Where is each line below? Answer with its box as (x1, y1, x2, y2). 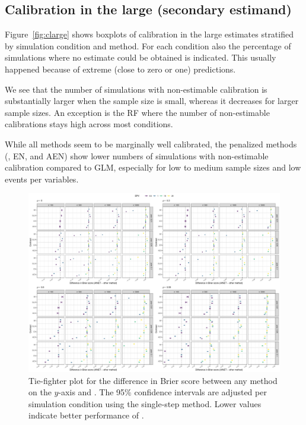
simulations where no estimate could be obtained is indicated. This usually (5, 51, 276, 64)
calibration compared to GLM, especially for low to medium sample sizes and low (5, 161, 301, 174)
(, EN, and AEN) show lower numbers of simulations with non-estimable (5, 149, 269, 162)
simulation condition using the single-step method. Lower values (28, 397, 262, 410)
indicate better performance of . (28, 409, 144, 421)
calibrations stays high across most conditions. (5, 118, 173, 130)
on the (28, 386, 52, 398)
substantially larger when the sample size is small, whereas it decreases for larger (5, 95, 299, 107)
